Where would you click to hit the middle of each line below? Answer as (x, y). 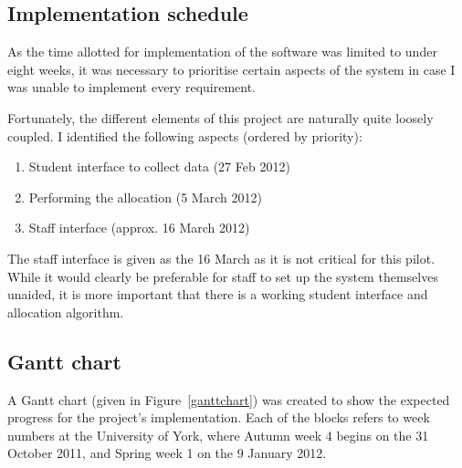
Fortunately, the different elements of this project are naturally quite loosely (220, 117)
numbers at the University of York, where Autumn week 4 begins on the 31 (218, 435)
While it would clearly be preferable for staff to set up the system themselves (223, 276)
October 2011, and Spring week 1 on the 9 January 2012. (167, 453)
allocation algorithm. (66, 312)
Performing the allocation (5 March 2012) (145, 197)
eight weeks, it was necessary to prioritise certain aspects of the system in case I (231, 69)
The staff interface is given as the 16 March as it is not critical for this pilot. (221, 258)
